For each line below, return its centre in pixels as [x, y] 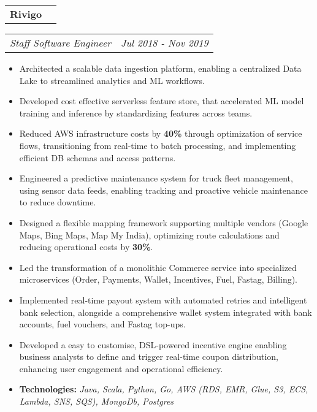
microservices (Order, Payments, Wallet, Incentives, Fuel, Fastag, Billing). [158, 279]
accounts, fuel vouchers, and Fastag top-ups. [102, 324]
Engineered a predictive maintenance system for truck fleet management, [156, 178]
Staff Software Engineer [60, 43]
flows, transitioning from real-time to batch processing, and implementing [158, 145]
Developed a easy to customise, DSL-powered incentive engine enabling [153, 344]
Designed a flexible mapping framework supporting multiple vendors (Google [164, 222]
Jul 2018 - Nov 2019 [165, 43]
